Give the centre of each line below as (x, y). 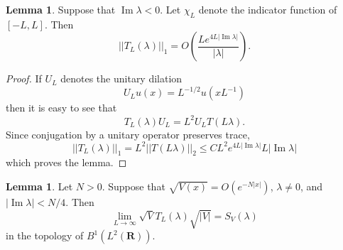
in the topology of (45, 235)
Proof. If (24, 78)
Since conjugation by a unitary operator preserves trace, (128, 134)
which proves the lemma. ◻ (66, 162)
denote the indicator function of (268, 9)
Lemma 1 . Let (39, 186)
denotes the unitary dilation (121, 78)
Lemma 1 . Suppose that (61, 9)
